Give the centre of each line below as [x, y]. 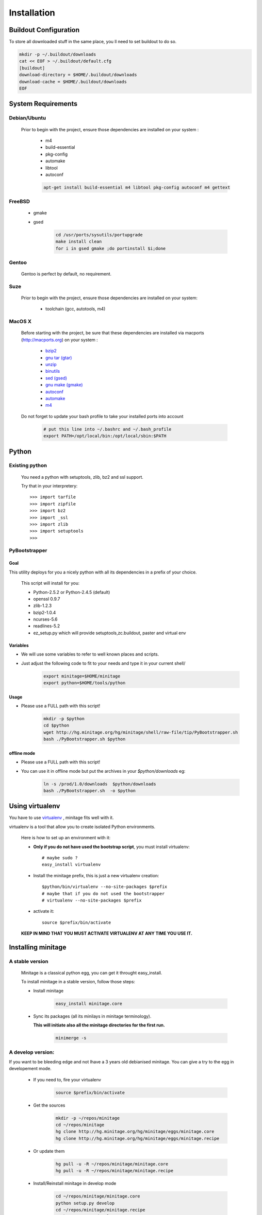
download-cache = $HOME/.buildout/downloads [73, 82]
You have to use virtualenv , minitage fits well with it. [61, 818]
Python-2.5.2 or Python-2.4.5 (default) [72, 592]
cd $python [56, 726]
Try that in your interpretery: [49, 486]
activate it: [44, 911]
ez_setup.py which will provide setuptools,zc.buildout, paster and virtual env [110, 633]
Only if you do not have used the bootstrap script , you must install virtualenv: [112, 847]
